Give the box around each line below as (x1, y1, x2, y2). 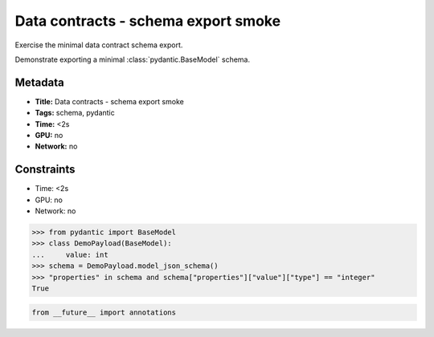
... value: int (31, 250, 108, 259)
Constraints (14, 163, 76, 177)
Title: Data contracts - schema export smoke (35, 96, 184, 106)
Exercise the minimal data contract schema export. (14, 40, 183, 50)
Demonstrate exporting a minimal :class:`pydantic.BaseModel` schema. (14, 55, 251, 64)
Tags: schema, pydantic (35, 108, 116, 118)
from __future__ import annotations (31, 307, 177, 317)
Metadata (14, 75, 64, 89)
